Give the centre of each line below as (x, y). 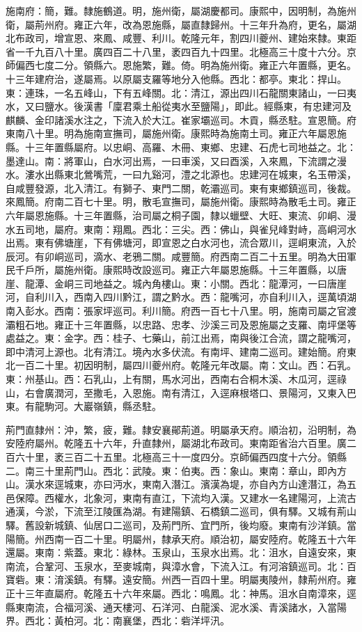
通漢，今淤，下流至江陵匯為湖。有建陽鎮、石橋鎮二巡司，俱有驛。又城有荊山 (181, 511)
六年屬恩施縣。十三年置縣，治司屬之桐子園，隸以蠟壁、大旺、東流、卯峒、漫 (181, 215)
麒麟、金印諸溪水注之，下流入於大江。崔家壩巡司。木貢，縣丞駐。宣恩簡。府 (181, 119)
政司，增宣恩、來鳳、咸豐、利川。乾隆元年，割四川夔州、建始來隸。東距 (190, 38)
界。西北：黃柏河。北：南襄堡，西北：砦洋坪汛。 (118, 621)
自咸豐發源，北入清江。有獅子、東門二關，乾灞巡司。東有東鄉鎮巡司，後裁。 (181, 188)
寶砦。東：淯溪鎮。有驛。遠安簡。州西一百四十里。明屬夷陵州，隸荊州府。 (176, 579)
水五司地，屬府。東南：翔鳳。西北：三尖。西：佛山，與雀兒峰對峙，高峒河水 (181, 229)
